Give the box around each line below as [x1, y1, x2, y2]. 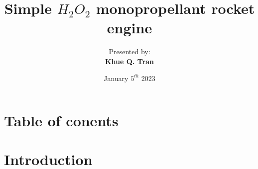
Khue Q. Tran [105, 56, 154, 66]
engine [107, 17, 152, 38]
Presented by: [109, 46, 150, 57]
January [104, 73, 129, 83]
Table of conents [4, 110, 119, 131]
